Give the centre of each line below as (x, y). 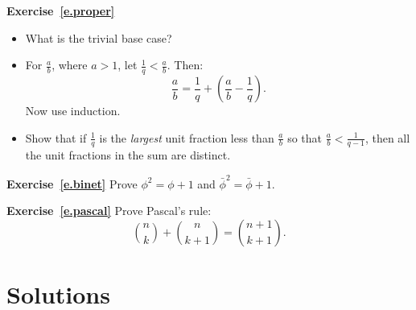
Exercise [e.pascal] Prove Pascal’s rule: (109, 211)
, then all (387, 137)
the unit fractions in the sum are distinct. (128, 155)
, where (70, 65)
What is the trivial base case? (99, 37)
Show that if (56, 137)
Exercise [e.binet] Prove (72, 183)
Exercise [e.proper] (61, 10)
